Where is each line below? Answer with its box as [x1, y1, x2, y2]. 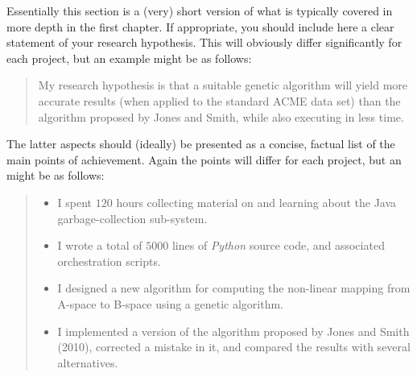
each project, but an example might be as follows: [6, 49, 252, 66]
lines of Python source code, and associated [171, 237, 385, 254]
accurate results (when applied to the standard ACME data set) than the [38, 92, 401, 109]
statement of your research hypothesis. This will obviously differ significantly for [6, 34, 403, 51]
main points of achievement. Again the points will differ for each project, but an [6, 151, 402, 168]
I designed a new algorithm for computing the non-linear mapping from [57, 280, 411, 296]
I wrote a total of [57, 237, 142, 254]
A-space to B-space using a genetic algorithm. [57, 295, 284, 312]
